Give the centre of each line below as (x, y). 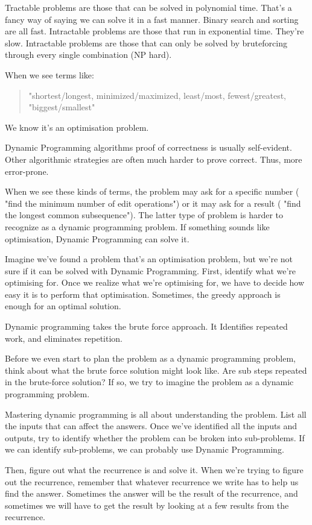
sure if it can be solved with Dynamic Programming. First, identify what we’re (151, 270)
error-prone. (27, 171)
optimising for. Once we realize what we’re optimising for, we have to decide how (155, 282)
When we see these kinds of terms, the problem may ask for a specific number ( (152, 191)
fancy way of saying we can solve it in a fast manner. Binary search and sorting (152, 19)
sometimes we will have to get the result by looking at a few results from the (147, 505)
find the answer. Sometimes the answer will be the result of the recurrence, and (151, 493)
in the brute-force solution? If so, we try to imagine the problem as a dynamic (149, 382)
